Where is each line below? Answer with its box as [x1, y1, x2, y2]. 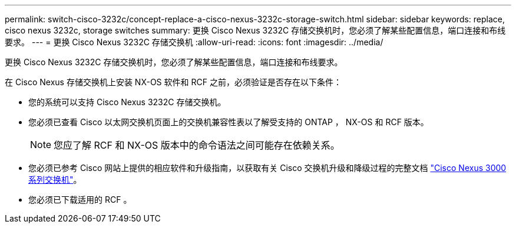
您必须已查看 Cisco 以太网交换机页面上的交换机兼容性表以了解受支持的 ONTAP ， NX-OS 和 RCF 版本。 [28, 117, 429, 127]
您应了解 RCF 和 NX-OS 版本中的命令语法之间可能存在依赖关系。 [54, 139, 340, 151]
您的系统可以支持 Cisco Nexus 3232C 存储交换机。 [28, 97, 226, 107]
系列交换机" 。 [28, 175, 82, 185]
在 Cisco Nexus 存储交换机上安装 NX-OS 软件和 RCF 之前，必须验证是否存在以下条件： [5, 77, 342, 87]
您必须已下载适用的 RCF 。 [28, 195, 132, 204]
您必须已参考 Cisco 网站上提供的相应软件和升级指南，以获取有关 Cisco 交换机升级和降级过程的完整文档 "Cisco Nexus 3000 [28, 163, 507, 173]
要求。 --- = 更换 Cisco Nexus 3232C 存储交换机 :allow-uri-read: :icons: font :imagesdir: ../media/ [5, 37, 383, 47]
